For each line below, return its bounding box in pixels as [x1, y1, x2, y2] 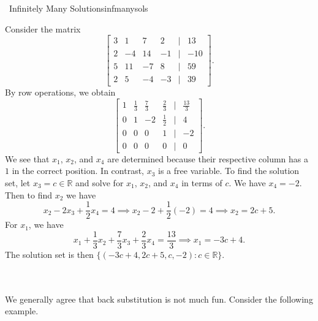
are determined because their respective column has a [107, 152, 308, 165]
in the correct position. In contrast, [12, 164, 144, 177]
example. [5, 304, 39, 317]
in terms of [181, 176, 222, 189]
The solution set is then [5, 247, 94, 260]
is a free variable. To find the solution [158, 164, 300, 177]
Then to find [5, 188, 53, 201]
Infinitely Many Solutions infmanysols [9, 2, 148, 14]
